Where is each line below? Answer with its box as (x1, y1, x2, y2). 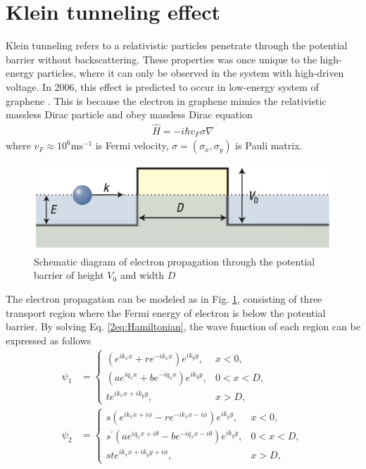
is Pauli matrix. (235, 138, 303, 153)
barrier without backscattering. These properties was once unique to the (6, 51, 317, 66)
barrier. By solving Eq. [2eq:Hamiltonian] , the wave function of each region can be (6, 319, 360, 334)
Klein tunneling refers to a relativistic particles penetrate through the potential (6, 38, 348, 53)
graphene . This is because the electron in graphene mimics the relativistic (6, 93, 327, 108)
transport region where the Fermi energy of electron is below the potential (6, 305, 326, 320)
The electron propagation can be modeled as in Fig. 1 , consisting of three (6, 291, 322, 306)
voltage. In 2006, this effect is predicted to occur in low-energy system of (6, 79, 319, 94)
